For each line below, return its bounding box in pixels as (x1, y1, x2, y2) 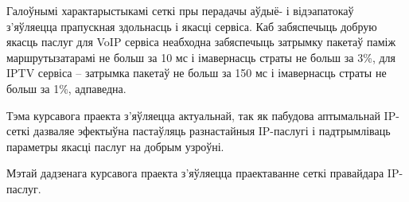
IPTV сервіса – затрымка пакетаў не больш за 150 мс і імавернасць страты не (6, 64, 387, 81)
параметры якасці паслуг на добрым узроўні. (6, 138, 224, 154)
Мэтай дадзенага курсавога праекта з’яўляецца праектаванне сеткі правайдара (6, 165, 384, 181)
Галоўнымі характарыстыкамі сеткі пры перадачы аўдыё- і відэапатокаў (6, 2, 354, 18)
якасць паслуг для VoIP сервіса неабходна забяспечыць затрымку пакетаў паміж (6, 33, 396, 50)
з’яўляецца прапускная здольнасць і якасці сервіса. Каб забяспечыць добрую (6, 17, 377, 34)
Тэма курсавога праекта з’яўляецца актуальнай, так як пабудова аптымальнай (6, 107, 380, 123)
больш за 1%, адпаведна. (6, 80, 127, 96)
